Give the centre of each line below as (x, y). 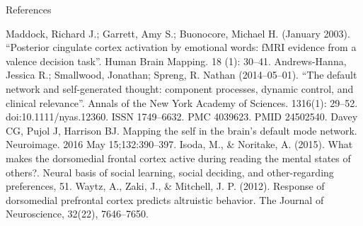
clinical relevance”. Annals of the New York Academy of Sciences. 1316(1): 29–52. (182, 102)
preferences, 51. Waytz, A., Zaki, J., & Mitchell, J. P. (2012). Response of (165, 186)
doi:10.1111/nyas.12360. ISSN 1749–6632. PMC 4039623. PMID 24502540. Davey (182, 117)
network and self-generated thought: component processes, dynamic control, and (180, 88)
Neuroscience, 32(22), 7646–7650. (77, 214)
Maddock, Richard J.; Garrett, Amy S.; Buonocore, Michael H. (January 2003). (178, 33)
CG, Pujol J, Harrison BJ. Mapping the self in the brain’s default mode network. (181, 130)
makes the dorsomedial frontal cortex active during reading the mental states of (178, 158)
